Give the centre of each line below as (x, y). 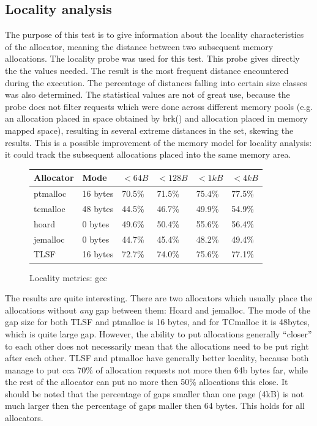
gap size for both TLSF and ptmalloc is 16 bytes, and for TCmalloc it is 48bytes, (157, 322)
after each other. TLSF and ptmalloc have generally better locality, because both (157, 358)
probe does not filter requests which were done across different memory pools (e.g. (159, 106)
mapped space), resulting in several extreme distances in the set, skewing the (149, 130)
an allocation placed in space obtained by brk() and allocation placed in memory (156, 118)
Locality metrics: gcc (68, 277)
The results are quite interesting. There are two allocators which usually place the (158, 298)
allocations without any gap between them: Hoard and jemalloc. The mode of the (158, 310)
